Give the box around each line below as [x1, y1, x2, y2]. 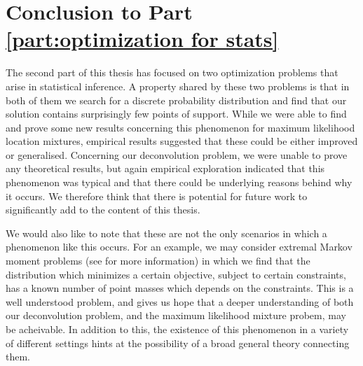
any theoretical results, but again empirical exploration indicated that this [6, 161, 325, 176]
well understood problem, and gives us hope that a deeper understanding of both [6, 294, 354, 309]
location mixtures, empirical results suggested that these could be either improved [6, 134, 358, 148]
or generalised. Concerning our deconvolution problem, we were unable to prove [6, 147, 348, 162]
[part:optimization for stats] [6, 24, 279, 53]
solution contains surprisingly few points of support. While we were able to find [6, 106, 347, 121]
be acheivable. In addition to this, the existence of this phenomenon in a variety [6, 322, 349, 336]
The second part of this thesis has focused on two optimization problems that [6, 65, 338, 80]
